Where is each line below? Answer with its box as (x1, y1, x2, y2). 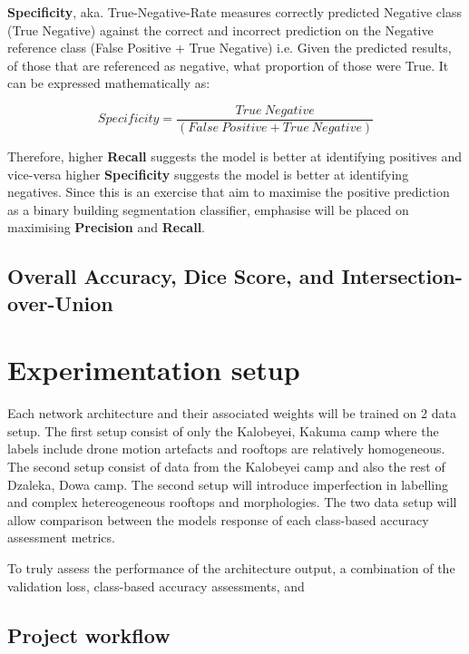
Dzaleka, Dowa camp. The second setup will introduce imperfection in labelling (7, 474, 448, 493)
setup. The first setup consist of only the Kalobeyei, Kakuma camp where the (7, 421, 439, 440)
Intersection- (341, 262, 463, 290)
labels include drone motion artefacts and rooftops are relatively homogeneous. (7, 439, 445, 458)
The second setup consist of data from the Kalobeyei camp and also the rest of (7, 457, 445, 476)
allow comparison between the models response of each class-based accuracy (7, 510, 429, 529)
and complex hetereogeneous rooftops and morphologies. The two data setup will (7, 493, 457, 512)
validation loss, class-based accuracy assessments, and (7, 576, 305, 595)
